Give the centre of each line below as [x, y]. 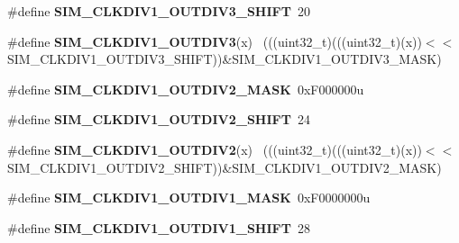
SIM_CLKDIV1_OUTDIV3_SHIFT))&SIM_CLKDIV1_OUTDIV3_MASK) [225, 59]
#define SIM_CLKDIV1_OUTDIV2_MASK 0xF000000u [186, 89]
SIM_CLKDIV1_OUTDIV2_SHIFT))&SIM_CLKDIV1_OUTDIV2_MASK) [225, 167]
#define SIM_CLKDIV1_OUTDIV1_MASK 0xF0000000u [189, 198]
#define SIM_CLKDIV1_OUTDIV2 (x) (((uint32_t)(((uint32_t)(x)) [215, 149]
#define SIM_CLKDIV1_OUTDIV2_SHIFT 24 [159, 119]
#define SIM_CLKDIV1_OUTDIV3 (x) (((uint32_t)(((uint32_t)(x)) [215, 41]
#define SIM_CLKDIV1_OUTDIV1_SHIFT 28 [159, 227]
